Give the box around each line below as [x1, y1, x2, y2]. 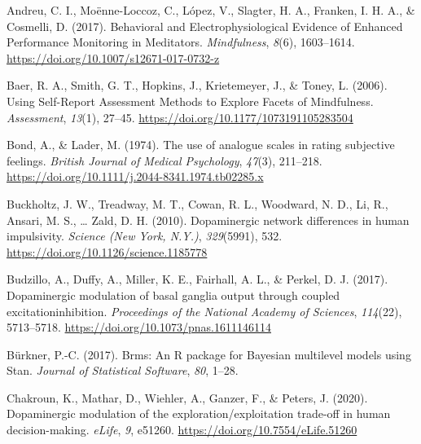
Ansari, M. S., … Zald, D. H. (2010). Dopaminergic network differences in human [7, 211, 410, 228]
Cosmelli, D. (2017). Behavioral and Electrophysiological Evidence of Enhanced [7, 17, 403, 34]
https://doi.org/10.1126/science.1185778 [7, 243, 208, 260]
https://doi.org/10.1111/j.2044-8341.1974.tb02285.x [7, 168, 264, 185]
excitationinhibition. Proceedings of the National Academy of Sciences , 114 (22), [7, 302, 402, 319]
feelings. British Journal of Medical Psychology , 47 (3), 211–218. [7, 152, 322, 169]
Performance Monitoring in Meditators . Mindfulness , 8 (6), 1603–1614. [7, 33, 355, 51]
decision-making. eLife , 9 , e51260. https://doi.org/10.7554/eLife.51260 [7, 421, 357, 438]
